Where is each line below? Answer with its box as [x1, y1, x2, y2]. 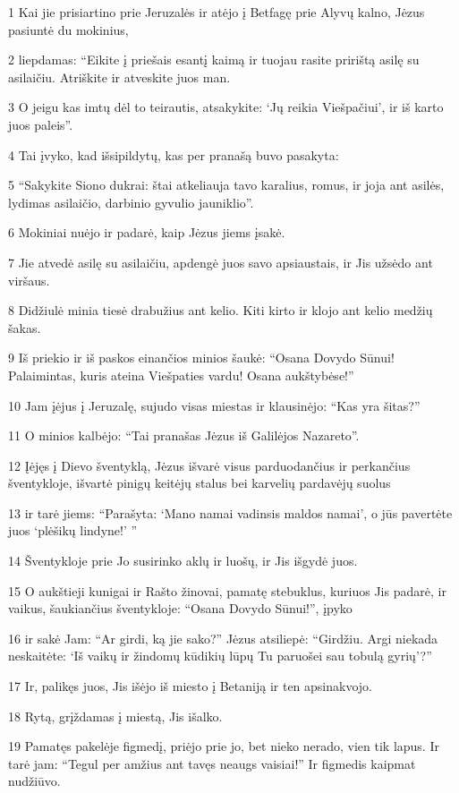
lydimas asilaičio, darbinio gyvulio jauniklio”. [8, 192, 254, 211]
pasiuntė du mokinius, [8, 20, 129, 38]
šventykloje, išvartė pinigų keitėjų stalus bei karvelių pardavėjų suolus [8, 473, 391, 492]
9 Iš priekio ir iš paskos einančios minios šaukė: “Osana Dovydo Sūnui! [8, 348, 395, 367]
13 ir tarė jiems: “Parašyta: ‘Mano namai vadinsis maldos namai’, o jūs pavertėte [8, 503, 453, 522]
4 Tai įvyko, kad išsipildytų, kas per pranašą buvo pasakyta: [8, 145, 339, 164]
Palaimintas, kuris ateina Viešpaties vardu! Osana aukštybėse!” [8, 365, 354, 384]
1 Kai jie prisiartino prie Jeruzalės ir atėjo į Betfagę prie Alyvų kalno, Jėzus [8, 3, 425, 21]
